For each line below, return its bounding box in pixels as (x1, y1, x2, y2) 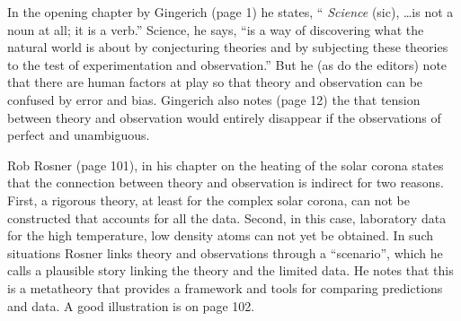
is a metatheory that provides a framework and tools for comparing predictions (7, 278, 443, 297)
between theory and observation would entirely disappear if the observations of (7, 108, 441, 126)
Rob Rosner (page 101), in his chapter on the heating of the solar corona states (7, 155, 444, 174)
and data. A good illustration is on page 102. (7, 296, 255, 315)
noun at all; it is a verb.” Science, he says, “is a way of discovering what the (7, 20, 424, 39)
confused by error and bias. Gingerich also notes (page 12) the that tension (7, 90, 421, 108)
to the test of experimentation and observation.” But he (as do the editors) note (7, 55, 448, 74)
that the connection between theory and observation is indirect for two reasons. (7, 173, 444, 192)
